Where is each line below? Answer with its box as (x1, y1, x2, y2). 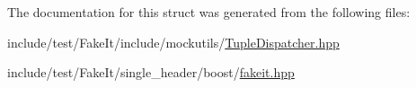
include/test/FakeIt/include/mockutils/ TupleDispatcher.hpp (7, 32, 340, 51)
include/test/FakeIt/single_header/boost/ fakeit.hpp (7, 63, 295, 82)
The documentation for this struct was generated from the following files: (7, 3, 411, 21)
